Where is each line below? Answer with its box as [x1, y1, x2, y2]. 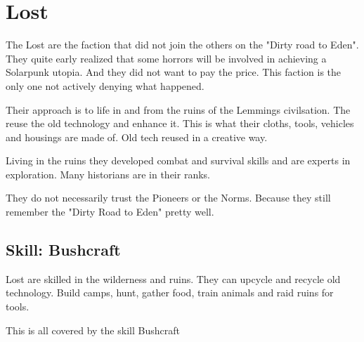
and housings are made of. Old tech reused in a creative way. [6, 129, 268, 144]
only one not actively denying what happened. [6, 78, 204, 93]
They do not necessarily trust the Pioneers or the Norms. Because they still [6, 190, 331, 205]
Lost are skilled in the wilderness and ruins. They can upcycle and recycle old [6, 271, 341, 286]
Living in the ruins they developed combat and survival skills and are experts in [6, 153, 351, 168]
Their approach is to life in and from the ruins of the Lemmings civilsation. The [6, 102, 351, 117]
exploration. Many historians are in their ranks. [6, 166, 210, 181]
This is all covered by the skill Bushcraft [6, 322, 180, 337]
